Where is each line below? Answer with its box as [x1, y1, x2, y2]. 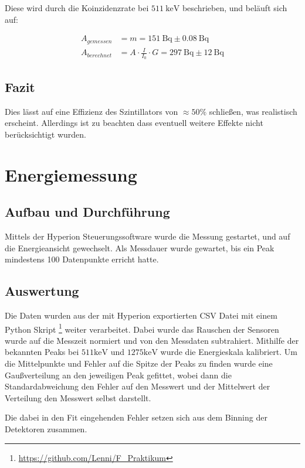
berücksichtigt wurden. [5, 128, 87, 140]
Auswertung [5, 282, 79, 300]
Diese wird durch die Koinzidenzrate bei [5, 2, 149, 13]
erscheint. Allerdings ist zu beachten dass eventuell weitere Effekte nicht [5, 117, 263, 129]
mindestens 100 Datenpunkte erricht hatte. [5, 253, 159, 265]
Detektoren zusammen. [5, 423, 87, 435]
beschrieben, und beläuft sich [182, 2, 287, 13]
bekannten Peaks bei [5, 346, 79, 358]
